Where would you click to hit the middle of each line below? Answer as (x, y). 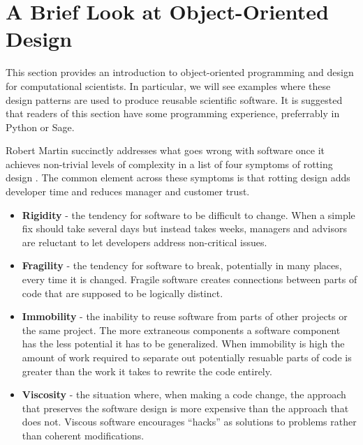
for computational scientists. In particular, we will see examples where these (168, 85)
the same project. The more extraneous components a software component (181, 330)
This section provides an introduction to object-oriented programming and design (180, 72)
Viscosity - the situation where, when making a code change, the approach (184, 394)
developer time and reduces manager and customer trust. (128, 191)
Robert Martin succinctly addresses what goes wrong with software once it (165, 150)
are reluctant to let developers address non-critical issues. (145, 242)
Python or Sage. (40, 127)
